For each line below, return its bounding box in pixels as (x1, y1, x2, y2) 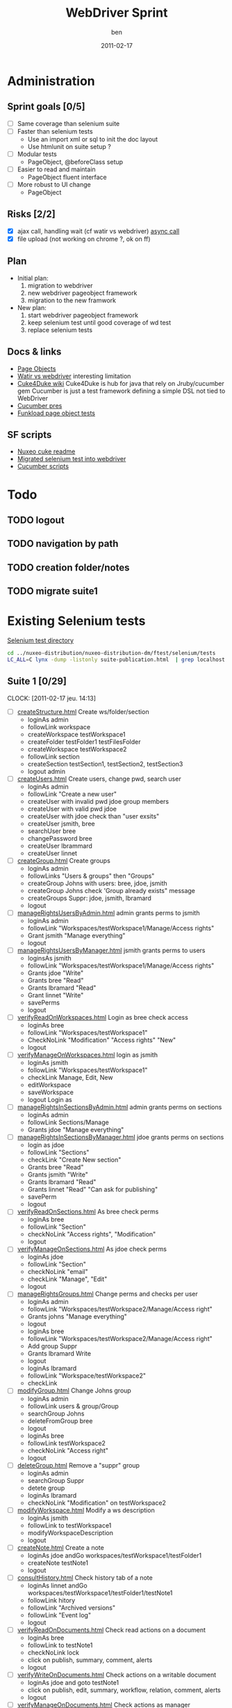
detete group (27, 1484, 65, 1492)
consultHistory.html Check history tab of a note (17, 1573, 153, 1582)
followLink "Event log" (27, 1610, 92, 1619)
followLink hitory (27, 1596, 76, 1604)
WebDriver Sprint (65, 5, 168, 21)
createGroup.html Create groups (17, 856, 111, 864)
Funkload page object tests (17, 409, 96, 417)
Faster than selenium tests (17, 127, 93, 135)
